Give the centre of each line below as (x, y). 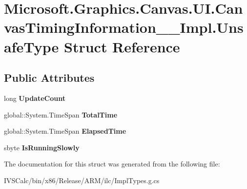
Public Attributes (49, 78)
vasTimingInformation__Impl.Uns (124, 27)
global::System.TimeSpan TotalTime (61, 114)
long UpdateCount (35, 98)
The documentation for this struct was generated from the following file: (112, 164)
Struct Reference (122, 46)
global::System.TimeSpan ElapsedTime (65, 131)
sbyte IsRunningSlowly (42, 147)
